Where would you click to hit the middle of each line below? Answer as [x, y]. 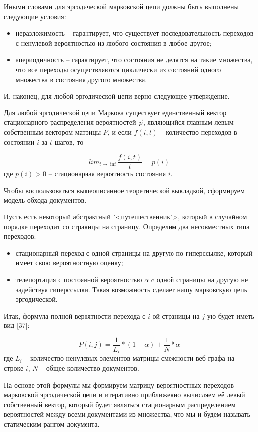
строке [14, 368]
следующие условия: [35, 16]
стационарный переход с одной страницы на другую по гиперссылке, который [134, 253]
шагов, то [69, 142]
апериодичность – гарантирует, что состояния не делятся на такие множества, [134, 59]
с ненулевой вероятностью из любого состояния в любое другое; [114, 43]
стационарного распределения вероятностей [70, 122]
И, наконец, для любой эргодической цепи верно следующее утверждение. [117, 96]
